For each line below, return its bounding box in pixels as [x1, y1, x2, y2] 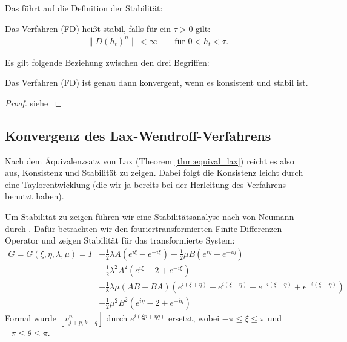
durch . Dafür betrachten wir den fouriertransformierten [5, 222, 213, 234]
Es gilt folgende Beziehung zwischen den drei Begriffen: [5, 56, 210, 68]
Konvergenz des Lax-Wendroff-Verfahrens [5, 126, 271, 144]
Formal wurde [5, 311, 57, 324]
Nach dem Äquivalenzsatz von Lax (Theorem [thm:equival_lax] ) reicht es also [5, 154, 294, 167]
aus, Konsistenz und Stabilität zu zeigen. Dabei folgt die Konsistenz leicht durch [5, 166, 303, 179]
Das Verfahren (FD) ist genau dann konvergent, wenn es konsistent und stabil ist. [5, 76, 308, 89]
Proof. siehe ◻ [5, 96, 62, 109]
